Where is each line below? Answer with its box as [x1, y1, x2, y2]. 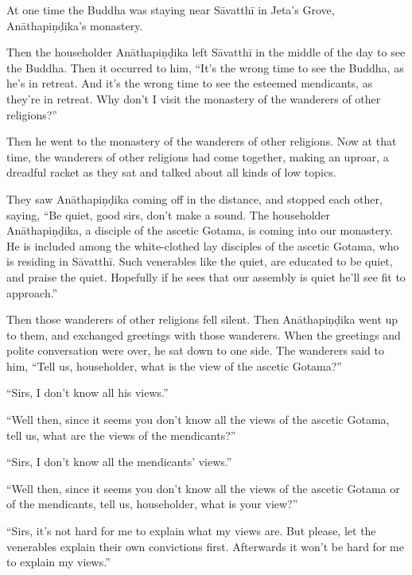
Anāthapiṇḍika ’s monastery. [6, 17, 143, 33]
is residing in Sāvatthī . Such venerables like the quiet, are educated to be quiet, [6, 253, 393, 270]
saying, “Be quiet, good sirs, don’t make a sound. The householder [6, 206, 331, 223]
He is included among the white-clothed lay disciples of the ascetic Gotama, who [6, 237, 399, 254]
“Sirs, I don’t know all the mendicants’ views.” [6, 453, 232, 470]
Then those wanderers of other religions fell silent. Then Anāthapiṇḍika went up [6, 311, 398, 328]
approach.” [6, 284, 58, 301]
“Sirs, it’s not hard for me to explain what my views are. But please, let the [6, 523, 376, 539]
